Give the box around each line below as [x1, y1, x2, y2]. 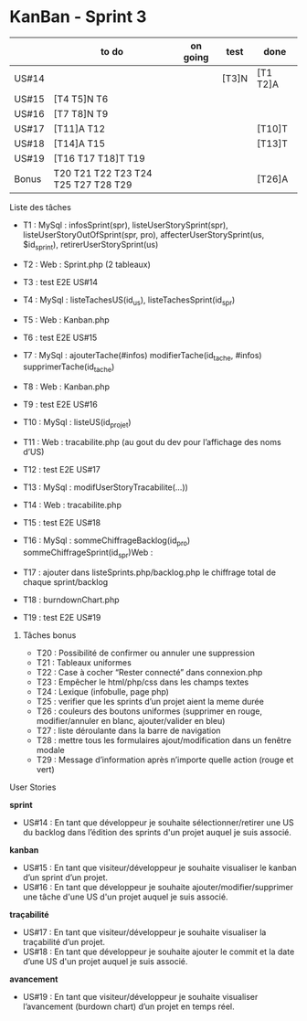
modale [36, 744, 66, 755]
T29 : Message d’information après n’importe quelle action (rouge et [36, 754, 294, 765]
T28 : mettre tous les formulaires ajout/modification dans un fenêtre [36, 734, 292, 746]
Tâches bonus [22, 629, 77, 641]
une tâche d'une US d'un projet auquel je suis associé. [22, 891, 228, 902]
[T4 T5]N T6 [53, 92, 109, 105]
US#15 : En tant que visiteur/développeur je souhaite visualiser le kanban [22, 862, 297, 873]
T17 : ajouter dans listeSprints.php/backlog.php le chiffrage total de [22, 567, 277, 578]
